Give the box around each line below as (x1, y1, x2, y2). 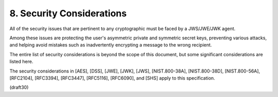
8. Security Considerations (9, 8, 127, 19)
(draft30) (9, 84, 29, 90)
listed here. (9, 59, 33, 65)
